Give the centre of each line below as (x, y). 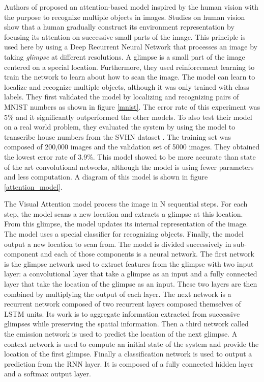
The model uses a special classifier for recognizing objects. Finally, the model (124, 234)
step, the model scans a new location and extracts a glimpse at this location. (124, 213)
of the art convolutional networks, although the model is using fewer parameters (129, 167)
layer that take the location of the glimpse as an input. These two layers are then (131, 284)
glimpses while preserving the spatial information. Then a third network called (126, 324)
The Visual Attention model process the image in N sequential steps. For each (126, 204)
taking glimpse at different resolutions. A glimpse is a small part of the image (125, 56)
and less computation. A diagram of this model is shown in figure (106, 177)
